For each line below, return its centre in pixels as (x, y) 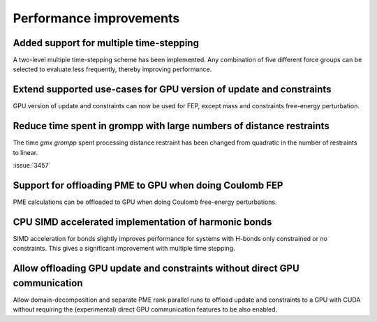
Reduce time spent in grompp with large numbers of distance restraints (171, 126)
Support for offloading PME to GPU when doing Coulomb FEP (148, 185)
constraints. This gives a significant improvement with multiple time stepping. (124, 249)
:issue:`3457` (32, 166)
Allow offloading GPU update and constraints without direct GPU (156, 269)
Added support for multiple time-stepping (106, 43)
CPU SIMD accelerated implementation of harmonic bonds (142, 222)
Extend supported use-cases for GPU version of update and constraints (172, 90)
